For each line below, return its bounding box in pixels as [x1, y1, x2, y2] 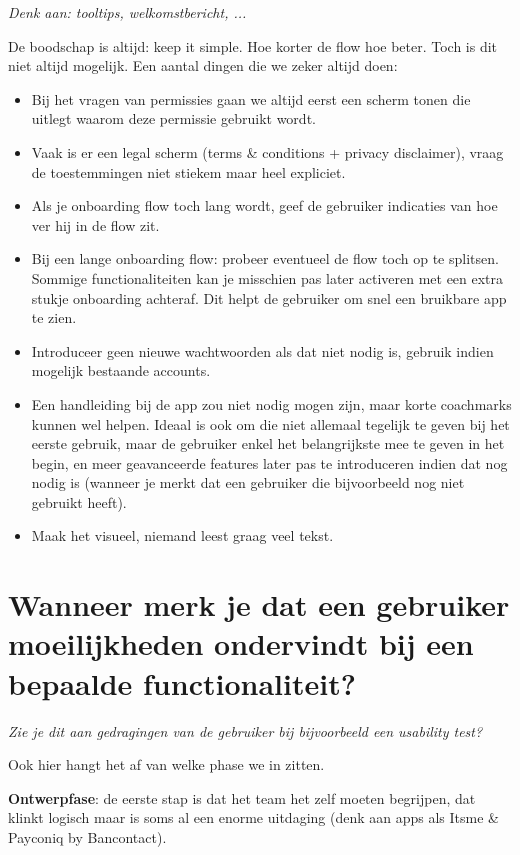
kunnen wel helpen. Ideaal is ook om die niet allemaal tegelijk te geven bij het [31, 413, 510, 434]
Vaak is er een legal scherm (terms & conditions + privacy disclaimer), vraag [31, 141, 504, 162]
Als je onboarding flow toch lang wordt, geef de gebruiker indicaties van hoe [31, 195, 498, 216]
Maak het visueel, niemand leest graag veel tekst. [31, 525, 334, 546]
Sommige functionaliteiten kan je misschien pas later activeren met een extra [31, 267, 504, 288]
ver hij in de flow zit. [31, 214, 160, 235]
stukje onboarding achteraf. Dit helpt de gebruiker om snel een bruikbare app [31, 287, 507, 308]
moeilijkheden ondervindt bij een [8, 623, 474, 664]
